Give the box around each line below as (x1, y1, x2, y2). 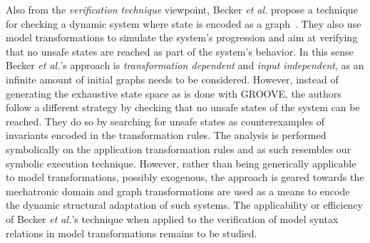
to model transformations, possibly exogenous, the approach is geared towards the (6, 170, 364, 185)
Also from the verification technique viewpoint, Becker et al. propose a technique (6, 2, 358, 16)
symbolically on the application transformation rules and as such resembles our (6, 141, 351, 156)
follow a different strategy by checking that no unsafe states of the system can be (6, 100, 360, 115)
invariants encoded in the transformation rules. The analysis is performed (6, 128, 327, 143)
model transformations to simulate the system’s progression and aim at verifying (6, 30, 358, 45)
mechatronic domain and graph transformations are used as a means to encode (6, 183, 350, 198)
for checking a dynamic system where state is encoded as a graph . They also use (6, 16, 361, 31)
